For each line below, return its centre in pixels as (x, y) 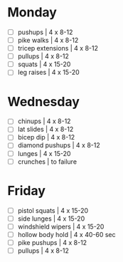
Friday (27, 190)
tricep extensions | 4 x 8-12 (58, 48)
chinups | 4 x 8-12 (44, 121)
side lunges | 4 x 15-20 (51, 219)
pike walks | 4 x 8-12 (48, 40)
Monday (32, 12)
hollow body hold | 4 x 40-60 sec (66, 234)
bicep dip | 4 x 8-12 (46, 137)
